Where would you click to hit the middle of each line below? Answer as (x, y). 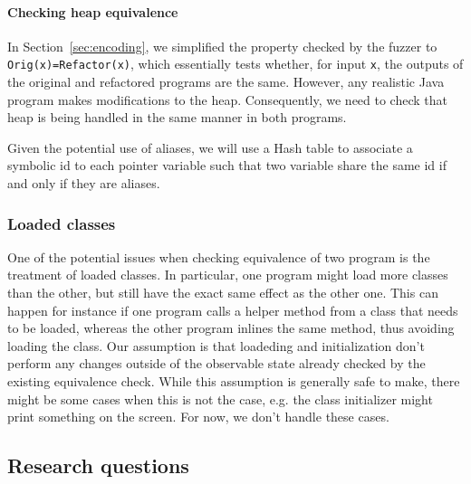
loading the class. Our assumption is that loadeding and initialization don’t (216, 345)
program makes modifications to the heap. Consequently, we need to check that (227, 99)
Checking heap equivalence (93, 11)
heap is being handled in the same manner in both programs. (177, 117)
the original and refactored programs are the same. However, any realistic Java (226, 82)
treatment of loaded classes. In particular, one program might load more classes (228, 275)
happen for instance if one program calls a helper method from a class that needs (233, 310)
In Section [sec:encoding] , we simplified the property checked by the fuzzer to (222, 46)
